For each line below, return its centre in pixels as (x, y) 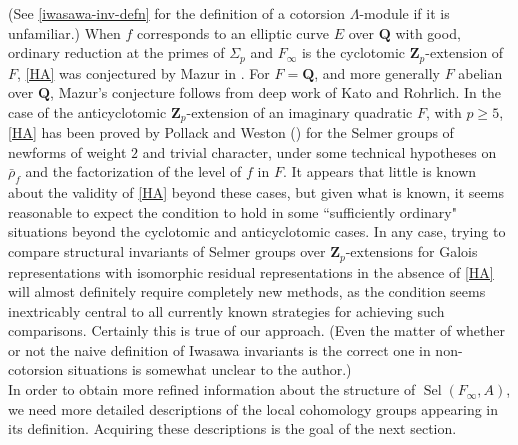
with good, (428, 32)
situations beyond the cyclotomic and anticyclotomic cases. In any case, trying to (257, 231)
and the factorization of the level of (133, 171)
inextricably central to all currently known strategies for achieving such (226, 310)
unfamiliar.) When (64, 32)
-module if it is (404, 13)
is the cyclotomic (353, 52)
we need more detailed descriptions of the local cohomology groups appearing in (253, 408)
